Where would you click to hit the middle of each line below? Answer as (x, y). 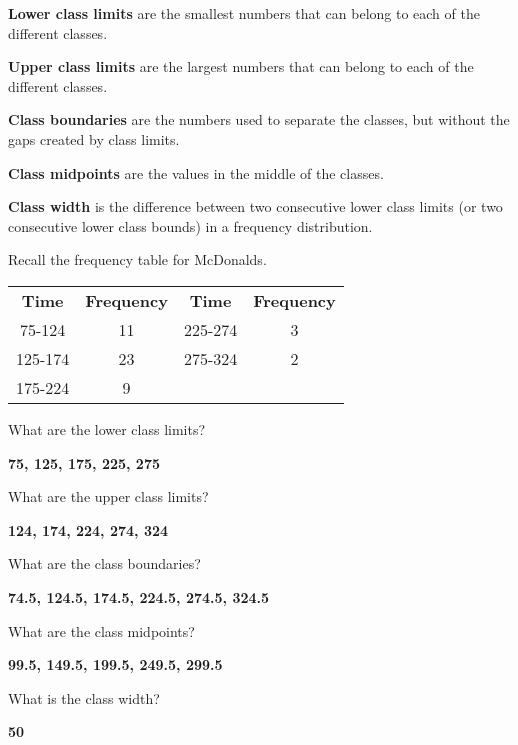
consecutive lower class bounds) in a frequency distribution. (190, 225)
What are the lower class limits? (107, 428)
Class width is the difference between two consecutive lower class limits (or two (255, 206)
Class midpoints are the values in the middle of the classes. (196, 172)
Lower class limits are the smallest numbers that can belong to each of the (244, 13)
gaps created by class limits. (94, 138)
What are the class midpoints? (101, 630)
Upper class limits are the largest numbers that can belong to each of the (241, 66)
